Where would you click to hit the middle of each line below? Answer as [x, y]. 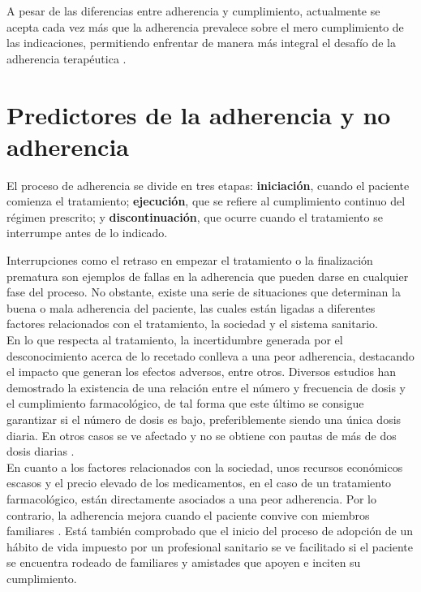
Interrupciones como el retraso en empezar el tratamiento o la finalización [190, 260]
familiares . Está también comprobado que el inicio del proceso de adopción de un [210, 531]
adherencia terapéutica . [67, 58]
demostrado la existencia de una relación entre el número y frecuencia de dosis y [206, 387]
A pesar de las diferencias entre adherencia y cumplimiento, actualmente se [193, 11]
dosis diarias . [41, 451]
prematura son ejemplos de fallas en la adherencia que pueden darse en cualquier [208, 276]
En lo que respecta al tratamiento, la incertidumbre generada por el [175, 340]
